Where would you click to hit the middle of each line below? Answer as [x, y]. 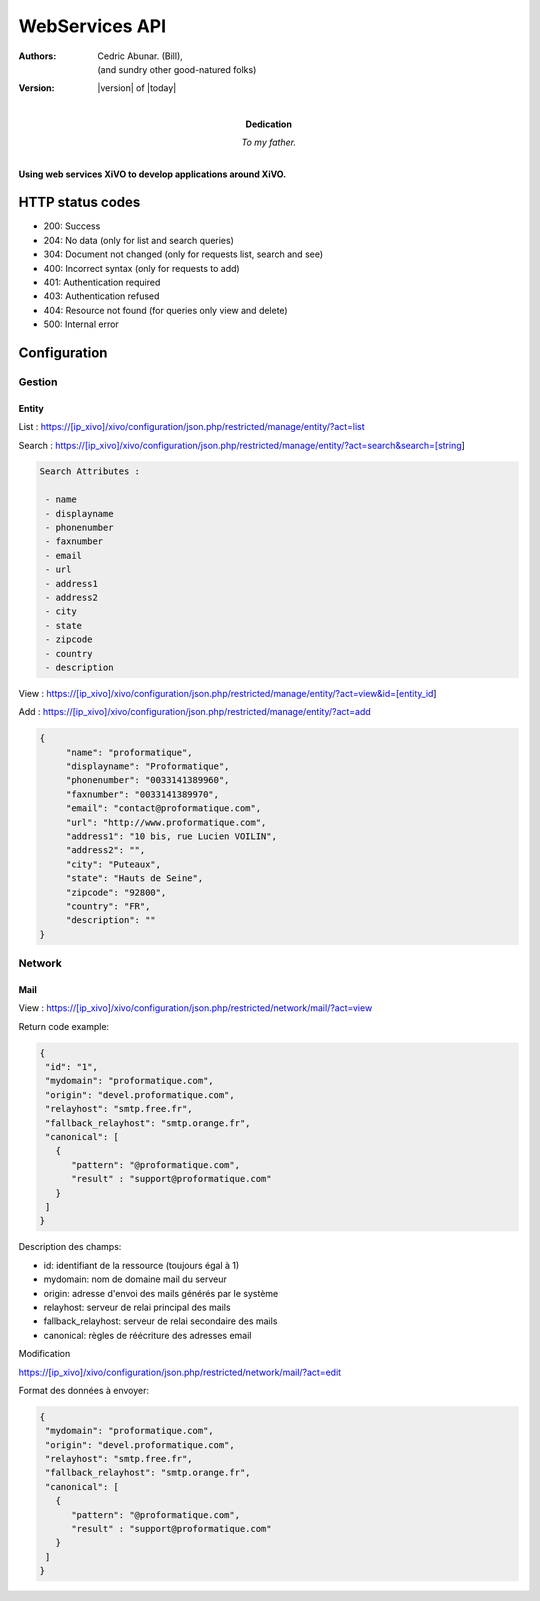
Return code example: [64, 1026]
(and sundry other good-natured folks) [177, 69]
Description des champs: [70, 1247]
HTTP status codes [79, 202]
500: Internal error [81, 324]
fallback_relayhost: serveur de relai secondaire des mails [160, 1321]
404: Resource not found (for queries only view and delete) [166, 310]
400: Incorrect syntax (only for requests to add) [141, 268]
